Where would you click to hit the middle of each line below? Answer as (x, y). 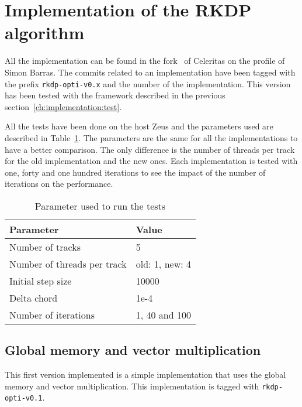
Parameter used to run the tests (100, 206)
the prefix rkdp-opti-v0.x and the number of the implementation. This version (148, 83)
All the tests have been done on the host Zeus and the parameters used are (139, 126)
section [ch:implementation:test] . (63, 106)
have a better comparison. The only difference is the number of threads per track (150, 149)
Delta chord (34, 297)
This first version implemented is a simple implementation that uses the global (145, 374)
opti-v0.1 (24, 399)
